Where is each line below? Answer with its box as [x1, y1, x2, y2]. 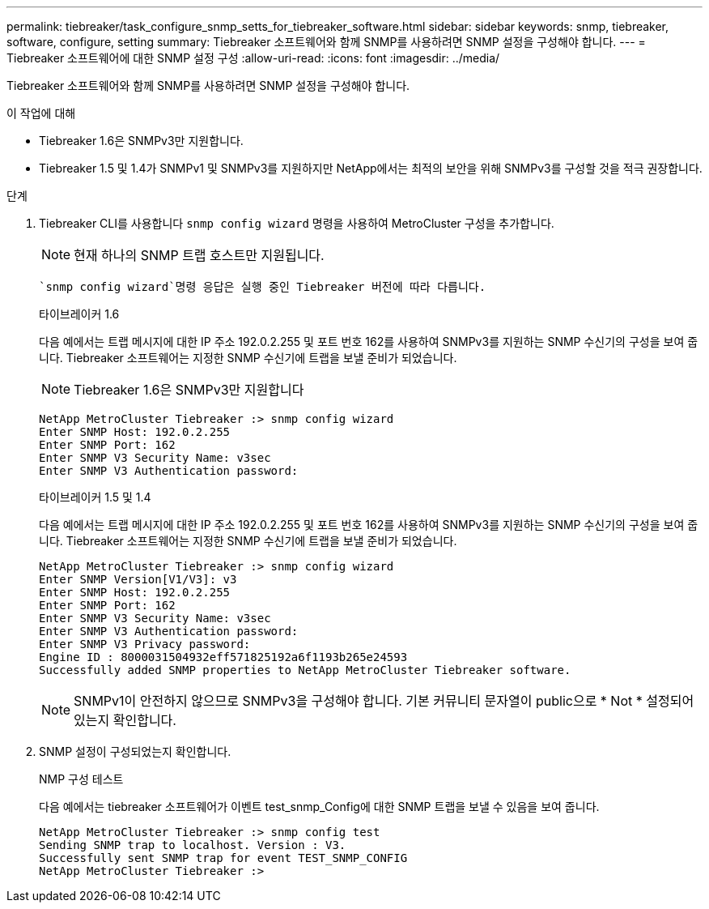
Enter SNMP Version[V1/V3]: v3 [39, 573, 237, 586]
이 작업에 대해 [6, 106, 76, 120]
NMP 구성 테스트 [39, 772, 124, 786]
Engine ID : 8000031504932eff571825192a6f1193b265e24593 [39, 651, 408, 664]
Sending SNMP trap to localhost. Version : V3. [39, 839, 346, 851]
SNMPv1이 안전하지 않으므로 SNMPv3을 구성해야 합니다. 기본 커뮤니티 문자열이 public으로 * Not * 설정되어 [74, 693, 694, 709]
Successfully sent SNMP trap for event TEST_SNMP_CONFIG [39, 851, 408, 864]
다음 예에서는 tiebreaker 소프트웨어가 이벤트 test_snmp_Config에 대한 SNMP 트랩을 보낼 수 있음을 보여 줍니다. [39, 800, 600, 813]
